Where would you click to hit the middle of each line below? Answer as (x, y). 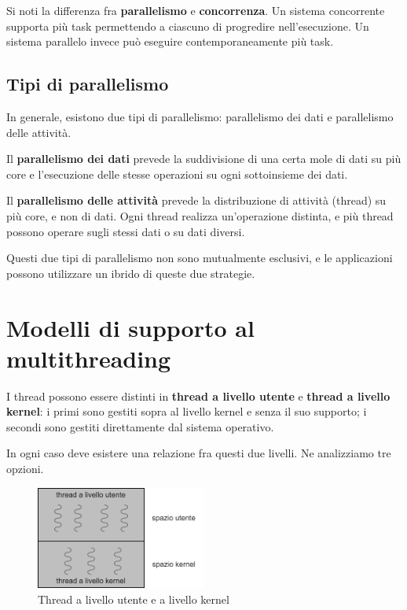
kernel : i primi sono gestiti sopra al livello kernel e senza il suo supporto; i (187, 411)
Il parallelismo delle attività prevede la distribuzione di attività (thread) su (196, 200)
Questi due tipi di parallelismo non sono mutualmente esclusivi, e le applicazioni (200, 258)
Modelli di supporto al (130, 327)
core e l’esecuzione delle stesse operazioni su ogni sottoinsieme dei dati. (177, 174)
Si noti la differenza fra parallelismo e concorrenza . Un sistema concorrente (196, 10)
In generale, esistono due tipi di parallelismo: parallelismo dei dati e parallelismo (200, 116)
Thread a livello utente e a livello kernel (134, 599)
